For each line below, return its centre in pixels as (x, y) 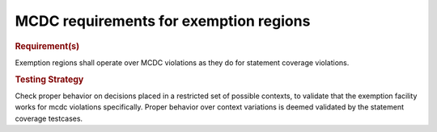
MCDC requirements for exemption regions (163, 21)
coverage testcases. (49, 118)
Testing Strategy (49, 79)
